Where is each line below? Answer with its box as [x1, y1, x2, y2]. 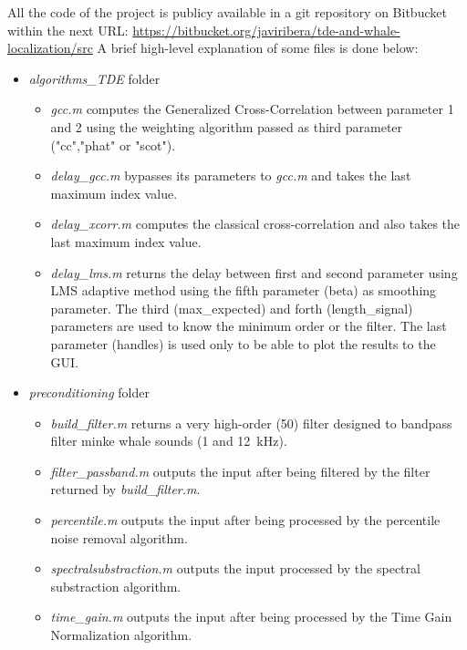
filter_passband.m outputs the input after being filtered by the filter [50, 461, 431, 480]
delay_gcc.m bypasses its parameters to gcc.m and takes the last [50, 166, 411, 185]
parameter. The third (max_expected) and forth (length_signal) [50, 298, 413, 317]
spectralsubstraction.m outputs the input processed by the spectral [50, 559, 420, 578]
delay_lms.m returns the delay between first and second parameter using [50, 263, 458, 282]
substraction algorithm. [50, 576, 182, 595]
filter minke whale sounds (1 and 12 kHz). [50, 431, 287, 450]
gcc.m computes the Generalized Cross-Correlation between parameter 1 [50, 99, 454, 119]
